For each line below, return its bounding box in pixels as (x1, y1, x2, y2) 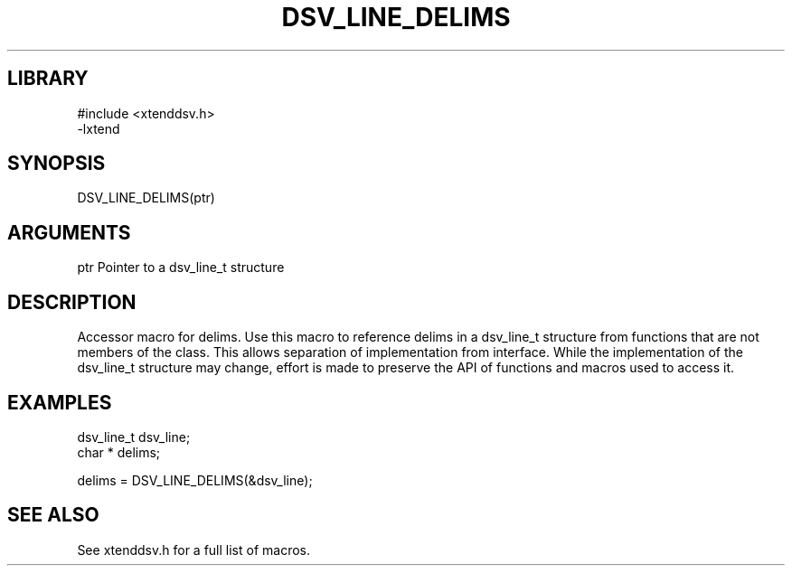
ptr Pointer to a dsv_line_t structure (77, 259, 285, 276)
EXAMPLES (7, 390, 112, 414)
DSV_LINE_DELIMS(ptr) (77, 190, 215, 206)
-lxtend (77, 120, 120, 136)
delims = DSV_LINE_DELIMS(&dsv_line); (77, 472, 313, 488)
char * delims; (77, 444, 161, 460)
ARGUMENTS (7, 221, 131, 244)
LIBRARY (7, 67, 89, 90)
